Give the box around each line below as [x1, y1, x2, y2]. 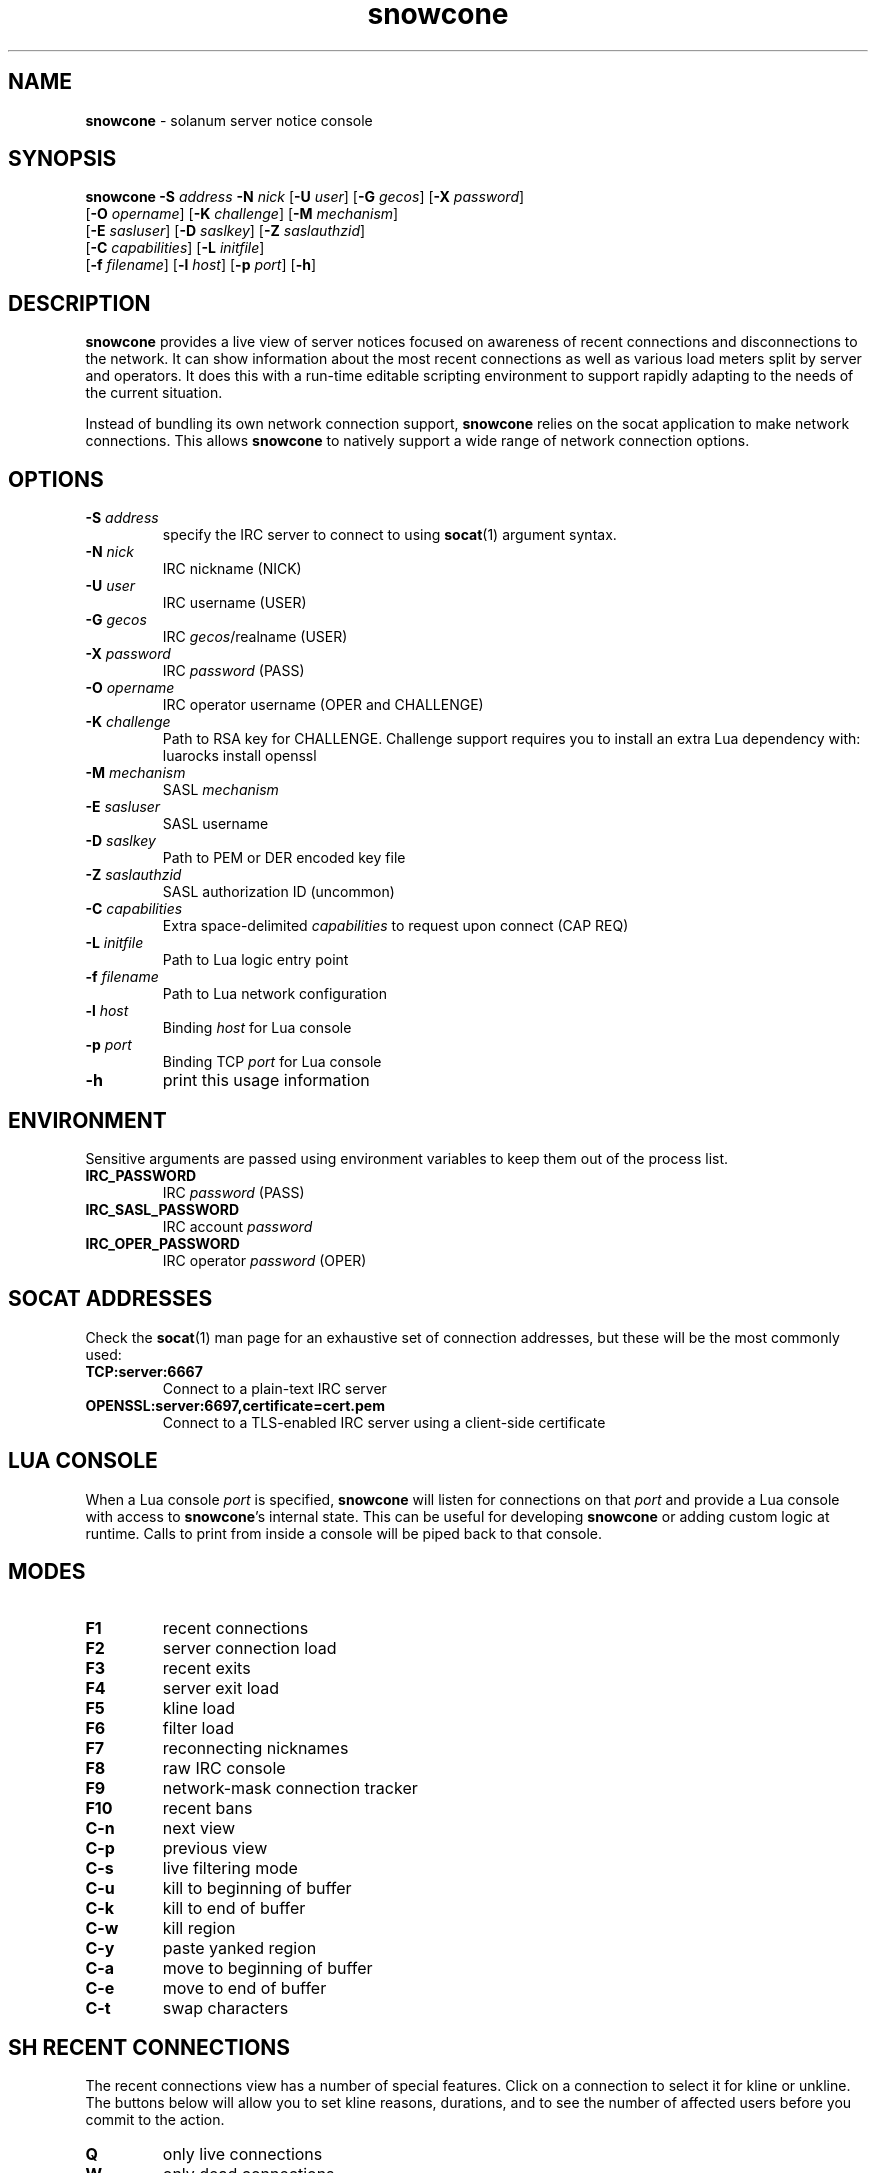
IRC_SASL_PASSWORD [85, 1200, 240, 1218]
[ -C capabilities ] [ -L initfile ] [85, 239, 265, 257]
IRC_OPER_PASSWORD [85, 1234, 240, 1252]
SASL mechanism [162, 781, 279, 799]
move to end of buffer [162, 1977, 327, 1998]
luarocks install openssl [162, 747, 317, 765]
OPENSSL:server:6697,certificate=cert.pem [85, 1396, 385, 1414]
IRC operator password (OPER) [162, 1251, 367, 1269]
